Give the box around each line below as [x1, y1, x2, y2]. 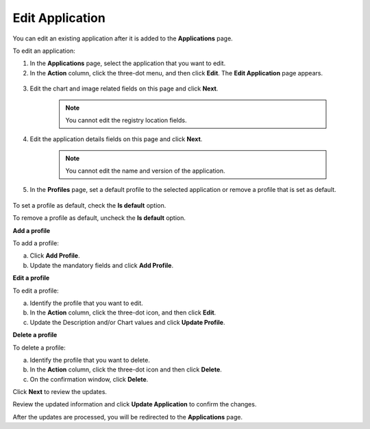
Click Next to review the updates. [12, 388, 108, 396]
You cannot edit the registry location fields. [65, 116, 188, 124]
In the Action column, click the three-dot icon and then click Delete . [29, 365, 222, 373]
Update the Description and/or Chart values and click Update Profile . [29, 318, 225, 326]
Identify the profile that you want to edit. [29, 299, 143, 307]
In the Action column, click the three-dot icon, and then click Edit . [29, 308, 217, 317]
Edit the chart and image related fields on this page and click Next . [29, 84, 219, 93]
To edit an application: [12, 47, 75, 55]
